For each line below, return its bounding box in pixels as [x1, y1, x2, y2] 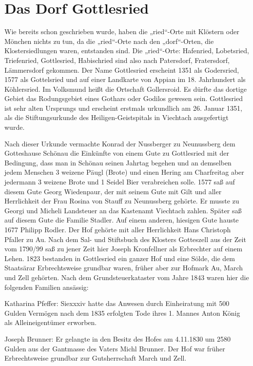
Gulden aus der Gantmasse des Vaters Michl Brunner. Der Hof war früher [4, 343, 225, 353]
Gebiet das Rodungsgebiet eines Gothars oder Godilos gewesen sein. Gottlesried [4, 93, 243, 103]
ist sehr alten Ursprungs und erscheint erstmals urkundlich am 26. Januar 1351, [4, 102, 242, 113]
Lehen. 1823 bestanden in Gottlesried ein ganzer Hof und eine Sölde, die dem [4, 253, 235, 263]
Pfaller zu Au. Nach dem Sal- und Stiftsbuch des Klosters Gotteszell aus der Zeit [4, 234, 246, 244]
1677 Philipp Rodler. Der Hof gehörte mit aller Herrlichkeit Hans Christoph [4, 224, 231, 234]
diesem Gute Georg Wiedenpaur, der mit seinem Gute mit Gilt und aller [4, 186, 222, 196]
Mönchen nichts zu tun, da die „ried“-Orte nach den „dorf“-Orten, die [4, 36, 214, 46]
